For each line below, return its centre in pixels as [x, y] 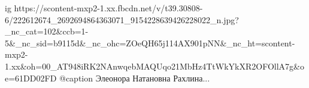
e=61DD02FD [31, 78]
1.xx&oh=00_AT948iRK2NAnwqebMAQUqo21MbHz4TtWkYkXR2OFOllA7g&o [154, 66]
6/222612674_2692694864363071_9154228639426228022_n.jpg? [122, 19]
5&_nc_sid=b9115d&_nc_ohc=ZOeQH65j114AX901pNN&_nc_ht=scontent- [150, 43]
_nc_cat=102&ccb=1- [47, 31]
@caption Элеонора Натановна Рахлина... [134, 78]
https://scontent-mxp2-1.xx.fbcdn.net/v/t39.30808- [108, 8]
